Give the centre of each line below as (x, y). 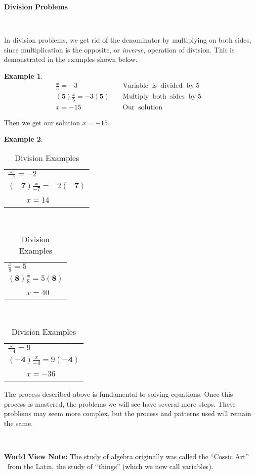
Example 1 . (23, 76)
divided (171, 86)
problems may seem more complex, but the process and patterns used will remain (127, 413)
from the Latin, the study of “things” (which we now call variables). (110, 466)
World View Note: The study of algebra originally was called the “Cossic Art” (127, 456)
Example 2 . (23, 139)
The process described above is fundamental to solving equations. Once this (119, 394)
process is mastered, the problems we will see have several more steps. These (120, 403)
